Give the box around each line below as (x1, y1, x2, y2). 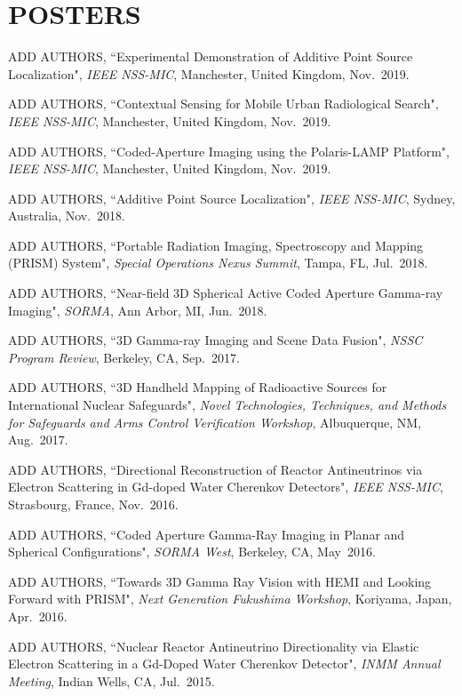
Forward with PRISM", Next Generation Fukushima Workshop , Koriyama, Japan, (8, 589, 452, 608)
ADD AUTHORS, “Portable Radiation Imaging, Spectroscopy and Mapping (8, 236, 424, 254)
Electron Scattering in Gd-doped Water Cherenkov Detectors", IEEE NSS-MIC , (8, 477, 443, 496)
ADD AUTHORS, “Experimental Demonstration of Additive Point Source (8, 47, 413, 66)
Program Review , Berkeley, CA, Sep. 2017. (8, 348, 240, 366)
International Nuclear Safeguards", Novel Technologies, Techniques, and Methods (8, 396, 447, 414)
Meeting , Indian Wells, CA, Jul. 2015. (8, 671, 215, 690)
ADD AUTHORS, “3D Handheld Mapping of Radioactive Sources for (8, 378, 387, 396)
